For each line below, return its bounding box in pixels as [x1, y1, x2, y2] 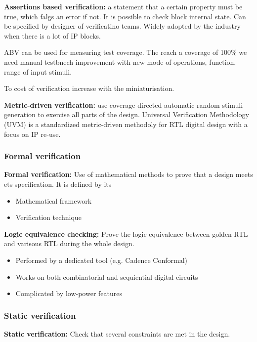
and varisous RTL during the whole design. [4, 238, 134, 249]
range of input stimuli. [4, 66, 72, 77]
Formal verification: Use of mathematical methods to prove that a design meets [4, 169, 253, 179]
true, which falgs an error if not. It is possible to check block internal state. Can [4, 11, 246, 21]
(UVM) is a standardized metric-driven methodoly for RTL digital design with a [4, 119, 248, 129]
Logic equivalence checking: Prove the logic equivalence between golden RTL [4, 228, 248, 239]
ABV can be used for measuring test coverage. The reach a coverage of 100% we [4, 47, 247, 57]
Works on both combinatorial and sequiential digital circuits [15, 271, 198, 282]
